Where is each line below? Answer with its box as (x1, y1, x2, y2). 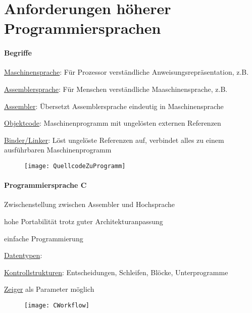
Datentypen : (4, 250, 42, 260)
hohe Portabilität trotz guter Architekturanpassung (4, 216, 163, 226)
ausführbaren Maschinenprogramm (4, 144, 112, 155)
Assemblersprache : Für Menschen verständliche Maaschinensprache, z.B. (4, 83, 228, 94)
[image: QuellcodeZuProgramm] (24, 162, 126, 170)
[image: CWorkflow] (24, 301, 89, 309)
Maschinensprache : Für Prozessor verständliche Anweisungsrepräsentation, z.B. (4, 67, 249, 77)
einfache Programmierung (4, 233, 83, 243)
